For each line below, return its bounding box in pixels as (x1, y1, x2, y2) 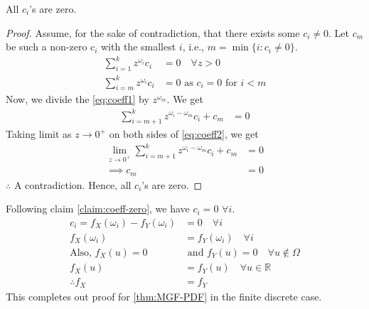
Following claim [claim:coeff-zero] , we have (6, 201, 190, 216)
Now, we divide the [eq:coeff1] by (6, 92, 149, 107)
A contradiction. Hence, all (14, 177, 132, 192)
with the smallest (101, 39, 176, 54)
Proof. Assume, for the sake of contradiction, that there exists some (6, 25, 300, 40)
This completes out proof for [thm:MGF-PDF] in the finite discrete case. (6, 288, 322, 303)
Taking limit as (6, 126, 72, 141)
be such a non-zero (6, 39, 87, 54)
